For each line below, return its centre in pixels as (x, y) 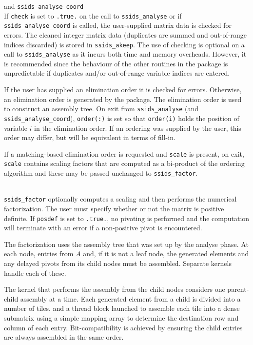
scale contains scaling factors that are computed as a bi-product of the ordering (124, 163)
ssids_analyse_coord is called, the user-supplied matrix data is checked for (118, 25)
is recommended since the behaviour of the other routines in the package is (116, 63)
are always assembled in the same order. (64, 337)
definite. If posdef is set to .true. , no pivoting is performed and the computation (127, 218)
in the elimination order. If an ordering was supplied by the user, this (138, 128)
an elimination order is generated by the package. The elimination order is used (123, 99)
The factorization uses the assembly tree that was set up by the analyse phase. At (126, 244)
